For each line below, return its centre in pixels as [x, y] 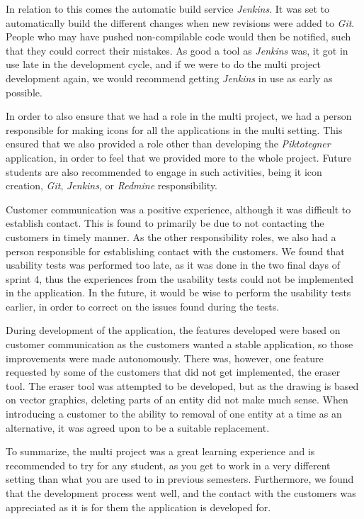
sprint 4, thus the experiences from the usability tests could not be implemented [180, 278]
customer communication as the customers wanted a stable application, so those [180, 344]
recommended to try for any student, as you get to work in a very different [168, 465]
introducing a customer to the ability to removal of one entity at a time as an [174, 414]
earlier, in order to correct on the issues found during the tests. [143, 306]
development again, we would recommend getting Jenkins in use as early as [169, 78]
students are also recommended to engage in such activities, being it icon [164, 171]
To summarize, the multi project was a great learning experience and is [160, 451]
